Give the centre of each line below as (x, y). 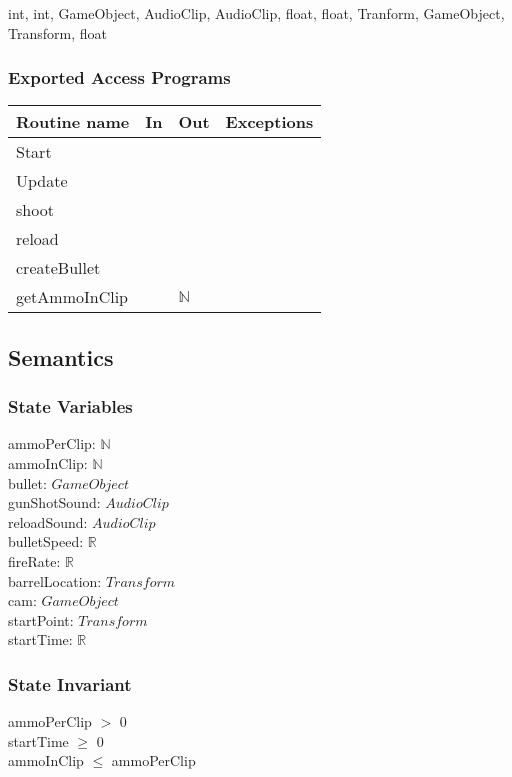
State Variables (70, 406)
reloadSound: (48, 521)
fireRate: (34, 560)
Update (42, 181)
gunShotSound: (54, 502)
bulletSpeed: (46, 541)
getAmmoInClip (72, 297)
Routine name (73, 122)
